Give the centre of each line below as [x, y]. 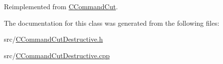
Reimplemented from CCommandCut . [61, 6]
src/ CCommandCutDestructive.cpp [57, 55]
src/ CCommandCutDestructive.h [54, 39]
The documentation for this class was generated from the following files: [112, 23]
